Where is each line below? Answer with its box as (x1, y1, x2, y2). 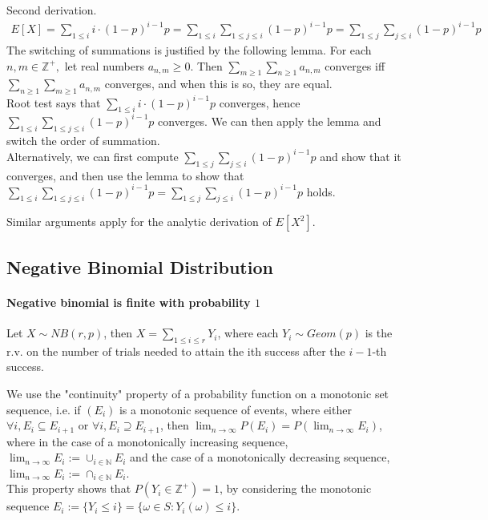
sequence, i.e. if (6, 401, 81, 417)
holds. (306, 183, 336, 200)
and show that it (320, 147, 401, 164)
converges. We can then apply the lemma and (158, 112, 381, 129)
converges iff (325, 57, 385, 74)
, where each (217, 324, 279, 341)
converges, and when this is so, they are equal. (104, 75, 333, 92)
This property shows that (6, 480, 131, 497)
